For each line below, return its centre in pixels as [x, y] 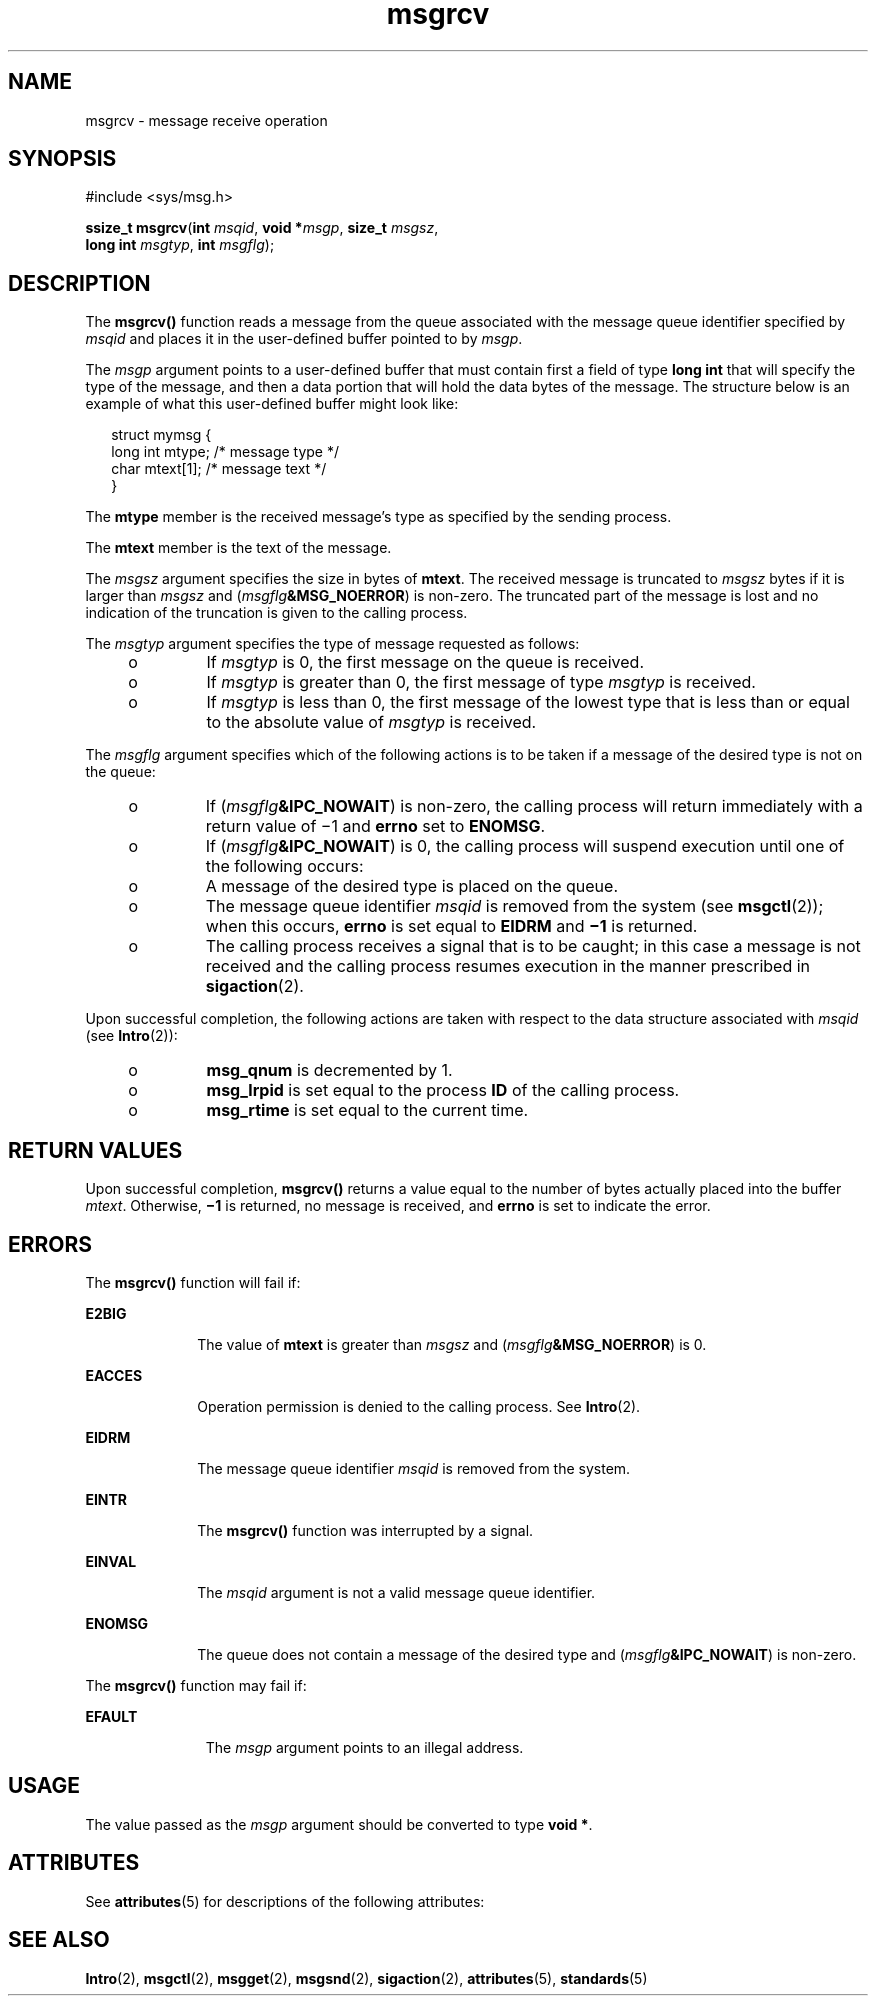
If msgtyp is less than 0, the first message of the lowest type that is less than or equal [528, 702]
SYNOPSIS [62, 159]
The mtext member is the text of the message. [238, 548]
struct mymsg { [161, 435]
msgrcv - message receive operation [206, 120]
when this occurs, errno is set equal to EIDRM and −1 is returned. [451, 926]
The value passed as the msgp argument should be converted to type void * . [339, 1824]
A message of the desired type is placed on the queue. [411, 886]
